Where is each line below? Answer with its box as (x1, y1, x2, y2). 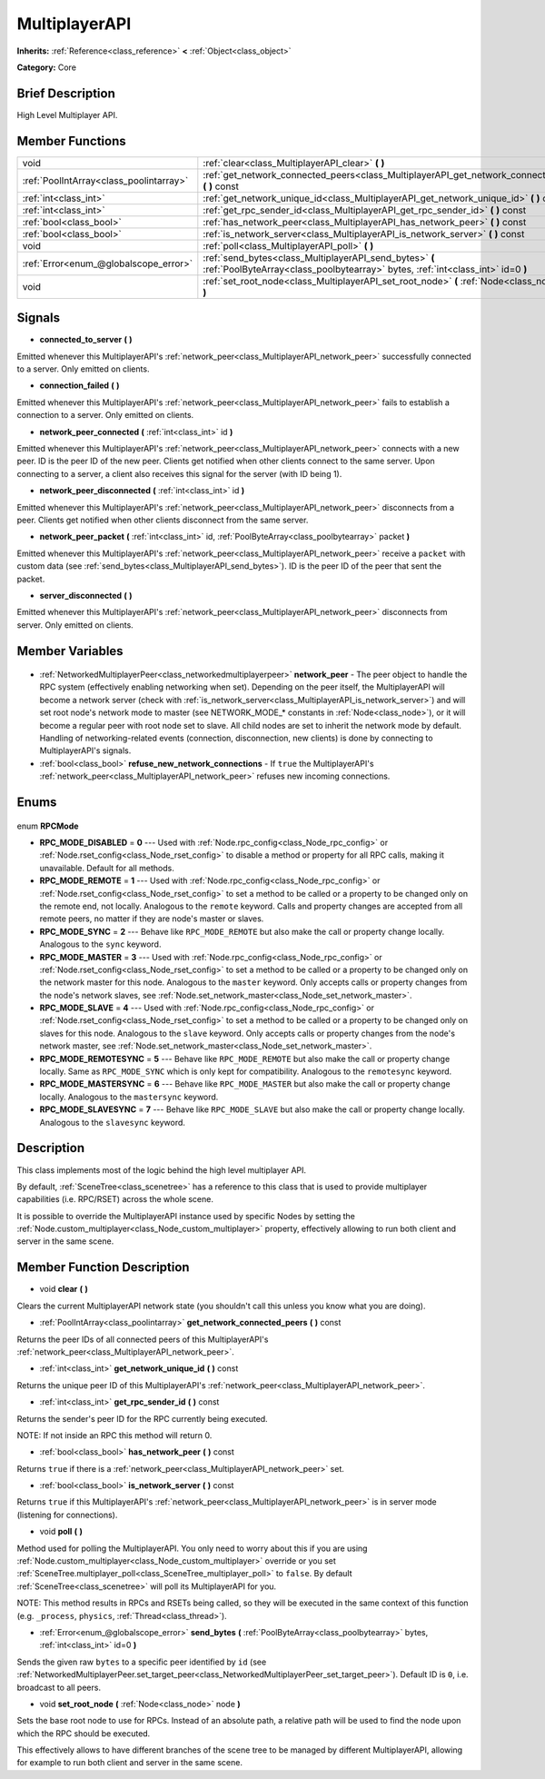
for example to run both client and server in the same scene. (16, 1757, 243, 1768)
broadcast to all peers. (16, 1682, 102, 1693)
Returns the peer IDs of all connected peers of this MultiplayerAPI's (16, 1334, 269, 1345)
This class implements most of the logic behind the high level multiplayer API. (16, 1164, 307, 1176)
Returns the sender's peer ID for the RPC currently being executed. (16, 1413, 268, 1424)
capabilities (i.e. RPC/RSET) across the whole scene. (16, 1194, 213, 1205)
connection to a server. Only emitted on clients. (16, 410, 194, 421)
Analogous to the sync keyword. (39, 939, 162, 949)
